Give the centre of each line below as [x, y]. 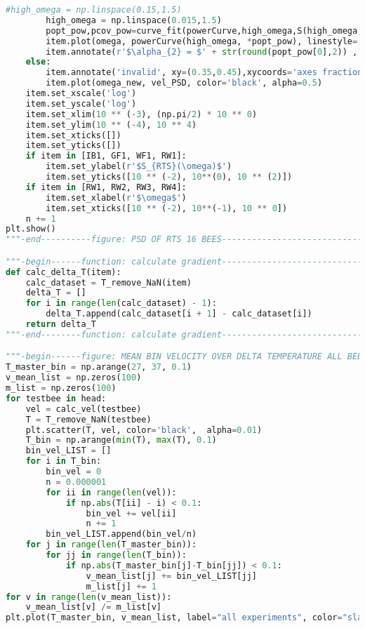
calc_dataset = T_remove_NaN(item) [108, 282]
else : [38, 62]
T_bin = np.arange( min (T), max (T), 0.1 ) [121, 440]
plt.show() [31, 229]
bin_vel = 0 [74, 472]
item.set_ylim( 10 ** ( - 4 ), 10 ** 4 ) [111, 125]
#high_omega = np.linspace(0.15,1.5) [94, 10]
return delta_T [61, 325]
